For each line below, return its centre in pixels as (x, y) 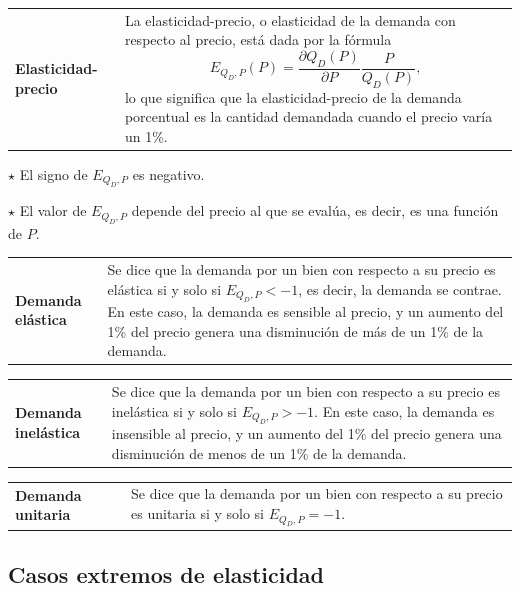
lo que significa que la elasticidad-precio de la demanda (293, 96)
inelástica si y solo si (174, 410)
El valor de (53, 210)
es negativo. (168, 173)
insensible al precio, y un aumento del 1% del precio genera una (306, 433)
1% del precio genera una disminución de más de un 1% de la (295, 330)
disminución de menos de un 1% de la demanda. (259, 452)
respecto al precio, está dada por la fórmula (258, 39)
